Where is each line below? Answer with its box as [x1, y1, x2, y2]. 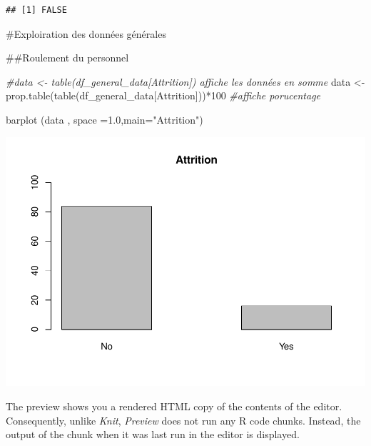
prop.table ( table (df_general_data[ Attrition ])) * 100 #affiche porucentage [6, 88, 321, 103]
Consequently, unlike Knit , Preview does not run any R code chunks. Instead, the [6, 412, 361, 427]
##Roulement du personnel [6, 50, 129, 65]
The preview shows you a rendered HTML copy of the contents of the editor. [6, 399, 342, 414]
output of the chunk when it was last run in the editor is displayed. [6, 427, 300, 442]
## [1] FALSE [6, 5, 67, 15]
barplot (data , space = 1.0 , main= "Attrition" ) [6, 111, 203, 127]
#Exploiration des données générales [6, 26, 166, 41]
